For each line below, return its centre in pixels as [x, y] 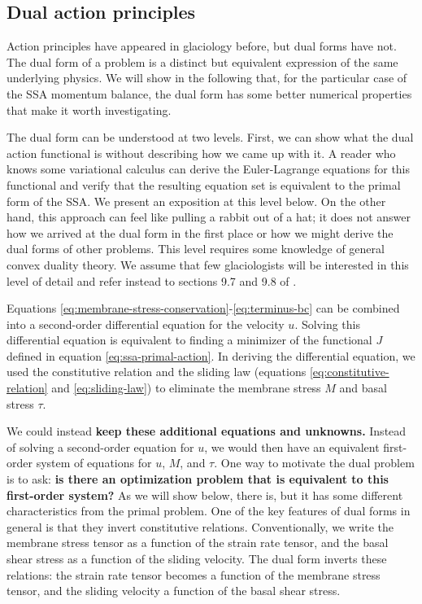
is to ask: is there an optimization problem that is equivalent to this [198, 479]
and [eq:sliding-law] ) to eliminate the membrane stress [186, 388]
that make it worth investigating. [89, 109]
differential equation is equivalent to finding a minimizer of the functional [189, 340]
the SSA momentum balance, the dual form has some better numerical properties [209, 93]
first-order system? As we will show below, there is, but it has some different [205, 495]
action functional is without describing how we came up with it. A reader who [201, 153]
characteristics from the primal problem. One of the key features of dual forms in [209, 511]
